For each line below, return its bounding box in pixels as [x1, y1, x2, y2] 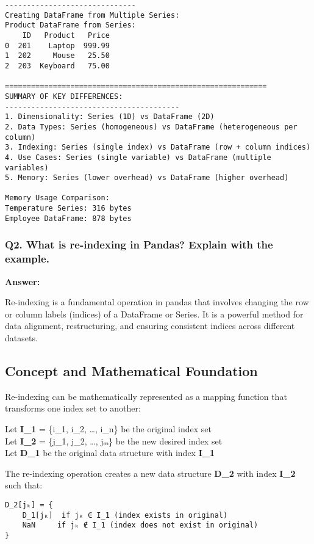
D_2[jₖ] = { [5, 500, 53, 509]
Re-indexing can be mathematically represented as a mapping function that [5, 390, 287, 402]
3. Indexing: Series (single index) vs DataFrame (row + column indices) [5, 143, 311, 152]
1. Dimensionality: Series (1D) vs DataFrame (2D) [5, 112, 215, 121]
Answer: [5, 275, 40, 288]
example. [5, 251, 49, 266]
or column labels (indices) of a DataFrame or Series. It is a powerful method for [5, 307, 304, 320]
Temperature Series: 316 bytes [5, 204, 132, 213]
